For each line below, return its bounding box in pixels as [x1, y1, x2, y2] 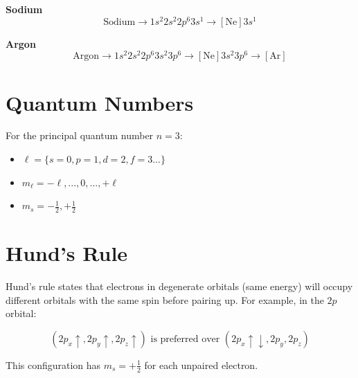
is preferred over [150, 334, 220, 344]
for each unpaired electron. [144, 357, 258, 372]
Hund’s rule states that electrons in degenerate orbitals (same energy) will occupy [6, 279, 353, 294]
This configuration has [6, 357, 101, 372]
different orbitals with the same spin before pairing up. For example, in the [6, 292, 324, 307]
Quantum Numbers [6, 88, 194, 116]
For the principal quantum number [6, 128, 154, 143]
